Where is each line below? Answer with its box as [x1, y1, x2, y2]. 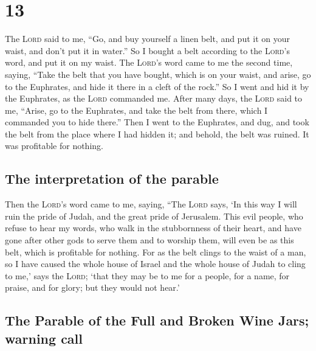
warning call [5, 328, 83, 347]
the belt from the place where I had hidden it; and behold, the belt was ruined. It [5, 127, 309, 140]
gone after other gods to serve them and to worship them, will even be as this [5, 234, 294, 246]
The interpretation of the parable [5, 169, 219, 188]
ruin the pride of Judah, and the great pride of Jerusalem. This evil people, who [5, 209, 303, 222]
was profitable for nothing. [5, 139, 103, 152]
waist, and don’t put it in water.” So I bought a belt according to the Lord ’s [5, 44, 290, 57]
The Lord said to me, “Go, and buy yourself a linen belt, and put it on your [5, 32, 290, 45]
